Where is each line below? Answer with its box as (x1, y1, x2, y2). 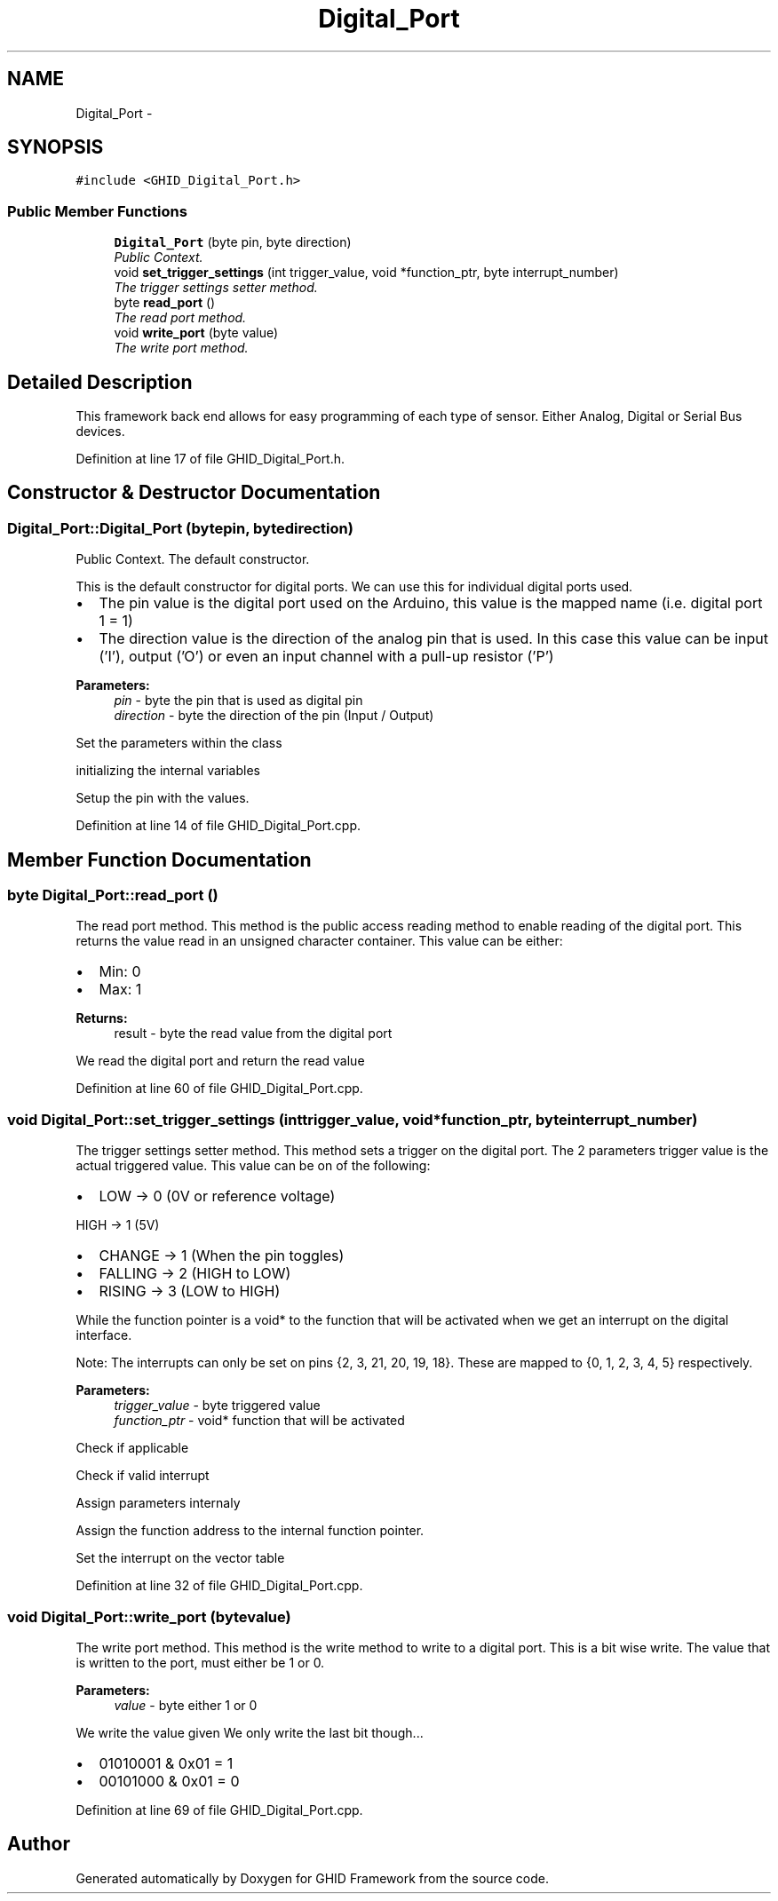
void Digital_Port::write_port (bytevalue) (7, 1607, 291, 1626)
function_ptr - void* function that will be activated (114, 1413, 405, 1429)
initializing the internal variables (75, 763, 260, 779)
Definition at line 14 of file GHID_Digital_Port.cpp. (75, 818, 361, 834)
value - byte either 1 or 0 (114, 1697, 258, 1713)
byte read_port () (114, 295, 216, 311)
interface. (75, 1327, 132, 1343)
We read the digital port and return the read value (75, 1053, 365, 1069)
